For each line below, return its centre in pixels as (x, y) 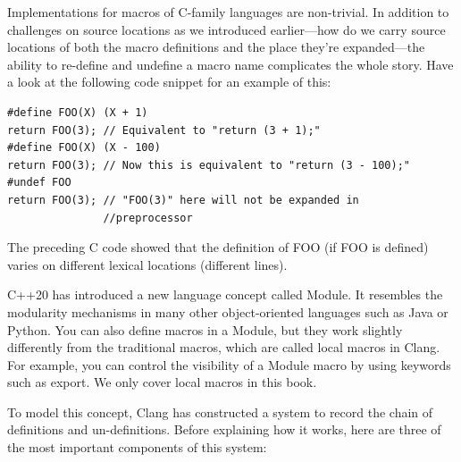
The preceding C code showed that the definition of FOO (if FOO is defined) (218, 247)
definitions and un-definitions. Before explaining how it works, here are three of (224, 429)
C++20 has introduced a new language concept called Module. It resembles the (225, 294)
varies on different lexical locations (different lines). (147, 264)
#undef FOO (39, 183)
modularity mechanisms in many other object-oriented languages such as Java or (228, 311)
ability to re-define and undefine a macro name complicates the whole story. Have (230, 64)
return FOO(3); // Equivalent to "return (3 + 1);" (164, 130)
